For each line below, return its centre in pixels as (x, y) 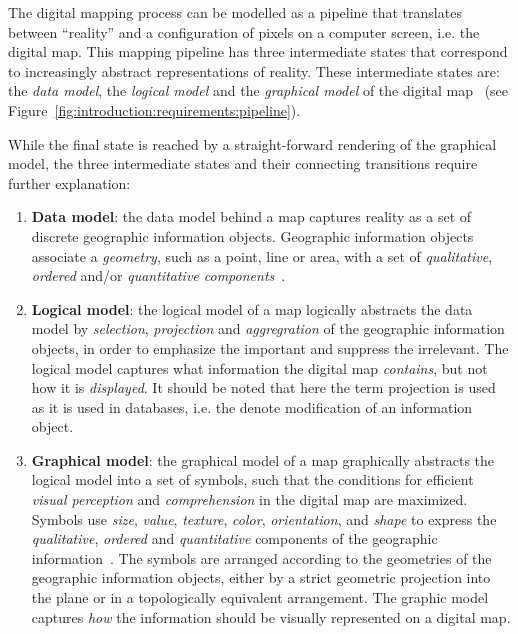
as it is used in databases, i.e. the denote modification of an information (252, 406)
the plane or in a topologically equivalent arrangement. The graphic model (260, 597)
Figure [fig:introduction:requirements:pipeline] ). (154, 109)
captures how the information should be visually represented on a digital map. (271, 616)
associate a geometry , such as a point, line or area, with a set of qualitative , (262, 255)
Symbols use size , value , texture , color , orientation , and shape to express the (264, 518)
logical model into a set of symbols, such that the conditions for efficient (252, 479)
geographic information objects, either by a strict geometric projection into (261, 577)
